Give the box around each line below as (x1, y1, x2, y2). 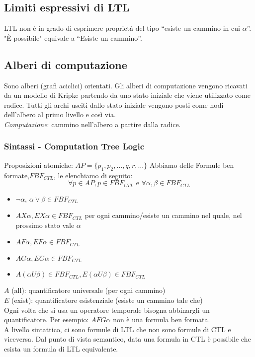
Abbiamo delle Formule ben (149, 159, 234, 170)
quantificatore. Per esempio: (4, 314, 89, 325)
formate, (4, 170, 29, 180)
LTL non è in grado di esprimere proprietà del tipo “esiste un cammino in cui (4, 23, 240, 33)
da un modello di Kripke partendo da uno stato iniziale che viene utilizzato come (4, 90, 251, 100)
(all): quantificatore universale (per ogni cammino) (11, 285, 166, 295)
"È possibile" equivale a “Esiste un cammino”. (4, 32, 142, 43)
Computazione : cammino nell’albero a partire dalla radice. (4, 119, 181, 129)
